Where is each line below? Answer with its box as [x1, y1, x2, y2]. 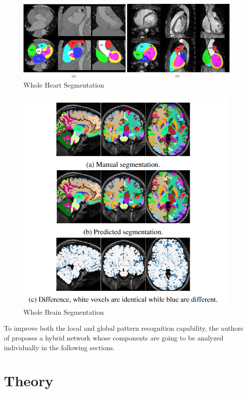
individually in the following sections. [4, 342, 115, 352]
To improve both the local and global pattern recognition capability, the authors [4, 323, 244, 333]
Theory [4, 371, 53, 391]
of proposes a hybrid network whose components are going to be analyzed [4, 333, 224, 343]
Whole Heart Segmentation [23, 79, 105, 89]
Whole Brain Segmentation [23, 306, 104, 317]
